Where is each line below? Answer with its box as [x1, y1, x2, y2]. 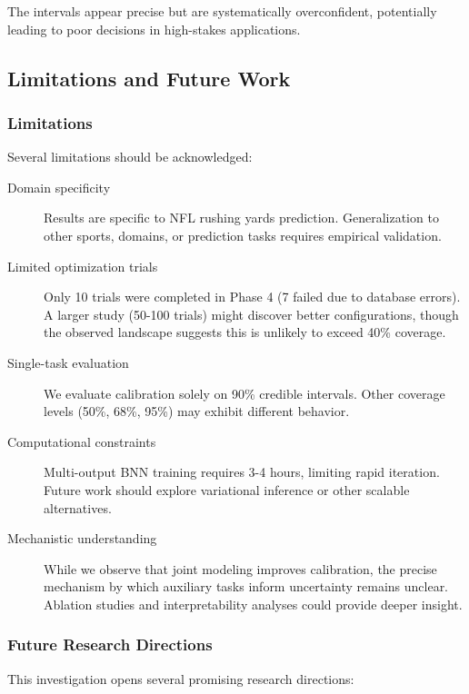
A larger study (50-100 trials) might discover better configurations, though [44, 304, 459, 323]
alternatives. [44, 498, 112, 517]
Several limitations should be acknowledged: [7, 147, 253, 166]
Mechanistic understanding [7, 529, 157, 548]
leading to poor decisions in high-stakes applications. [7, 19, 301, 38]
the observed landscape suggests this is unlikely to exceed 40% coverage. [44, 322, 446, 342]
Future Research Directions [7, 633, 213, 656]
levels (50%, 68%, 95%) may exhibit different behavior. [44, 402, 350, 421]
